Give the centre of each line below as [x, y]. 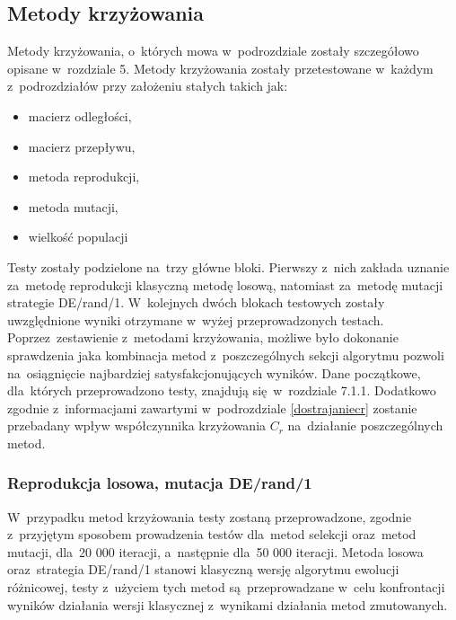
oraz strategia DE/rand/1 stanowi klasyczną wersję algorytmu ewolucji [203, 569]
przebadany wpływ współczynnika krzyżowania [137, 425]
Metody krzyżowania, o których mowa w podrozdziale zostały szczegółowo [213, 51]
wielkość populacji [78, 237]
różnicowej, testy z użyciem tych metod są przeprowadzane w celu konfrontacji [226, 587]
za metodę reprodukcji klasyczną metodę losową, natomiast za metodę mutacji [225, 284]
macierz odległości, [80, 115]
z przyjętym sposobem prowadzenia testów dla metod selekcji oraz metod [212, 534]
